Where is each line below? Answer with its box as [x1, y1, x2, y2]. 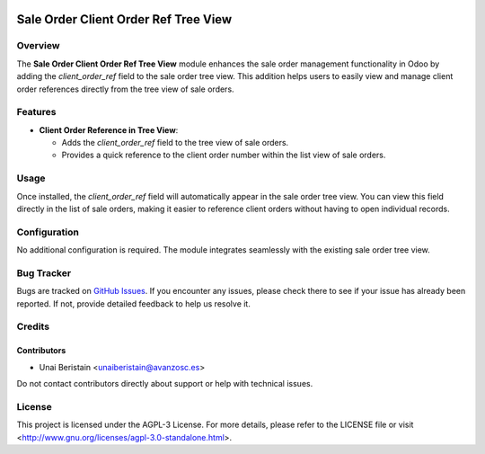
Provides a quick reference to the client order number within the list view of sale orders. [61, 149, 386, 161]
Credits [16, 320, 49, 333]
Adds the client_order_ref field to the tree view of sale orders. [61, 138, 289, 148]
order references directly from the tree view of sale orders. [16, 84, 234, 94]
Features [16, 106, 57, 119]
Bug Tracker [16, 266, 72, 279]
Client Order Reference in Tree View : [39, 124, 179, 135]
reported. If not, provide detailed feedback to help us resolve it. [16, 298, 251, 309]
